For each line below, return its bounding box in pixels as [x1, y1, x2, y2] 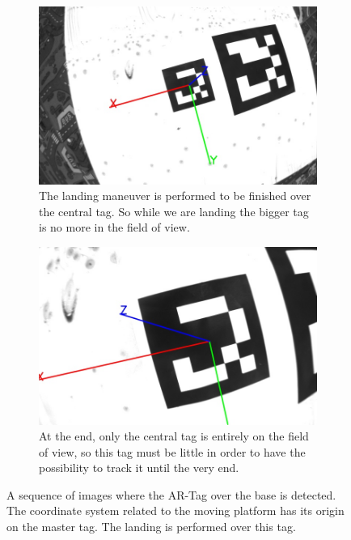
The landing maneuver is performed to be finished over [39, 187, 311, 204]
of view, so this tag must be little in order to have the [39, 443, 306, 460]
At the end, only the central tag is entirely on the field [39, 427, 309, 444]
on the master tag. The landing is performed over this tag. [6, 518, 296, 535]
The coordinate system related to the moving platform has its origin [6, 502, 345, 519]
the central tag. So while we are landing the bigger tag [39, 202, 309, 219]
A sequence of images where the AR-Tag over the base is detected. [6, 486, 336, 503]
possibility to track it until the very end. [39, 459, 239, 476]
